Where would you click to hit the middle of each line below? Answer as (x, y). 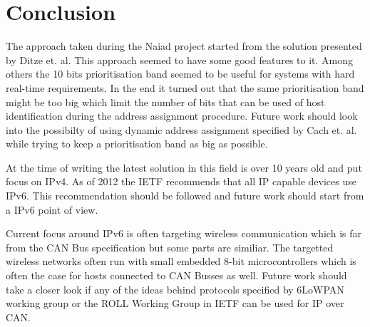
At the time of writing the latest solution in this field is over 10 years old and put (184, 167)
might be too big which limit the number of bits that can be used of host (165, 102)
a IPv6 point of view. (52, 209)
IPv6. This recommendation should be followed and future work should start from (185, 196)
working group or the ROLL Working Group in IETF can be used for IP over (175, 303)
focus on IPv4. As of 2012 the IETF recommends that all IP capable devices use (181, 181)
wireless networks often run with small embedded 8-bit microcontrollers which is (181, 261)
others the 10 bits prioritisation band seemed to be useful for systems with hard (180, 74)
